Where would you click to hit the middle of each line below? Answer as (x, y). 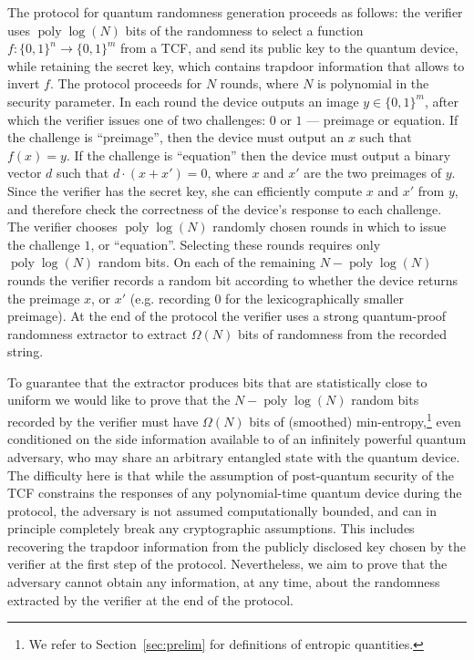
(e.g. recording (170, 298)
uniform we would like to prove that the (119, 400)
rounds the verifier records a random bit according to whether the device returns (233, 279)
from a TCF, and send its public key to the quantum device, (289, 48)
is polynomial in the (373, 83)
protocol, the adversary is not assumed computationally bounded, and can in (222, 510)
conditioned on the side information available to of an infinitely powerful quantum (237, 439)
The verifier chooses (62, 227)
